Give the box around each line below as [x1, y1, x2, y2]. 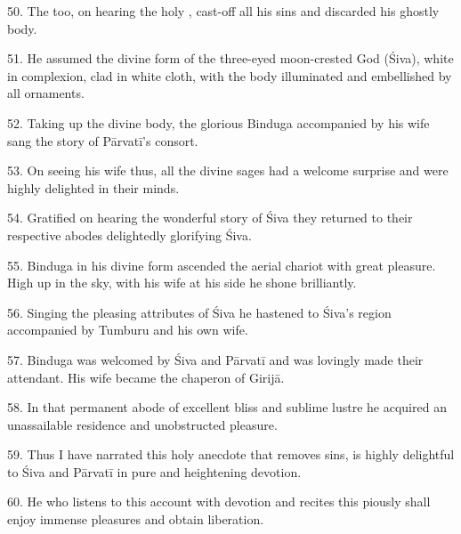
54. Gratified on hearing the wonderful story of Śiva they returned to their [7, 208, 413, 227]
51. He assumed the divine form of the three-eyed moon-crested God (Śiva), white [7, 49, 454, 68]
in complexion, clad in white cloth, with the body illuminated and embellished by [7, 66, 452, 85]
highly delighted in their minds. [7, 178, 180, 197]
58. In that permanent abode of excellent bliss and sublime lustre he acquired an [7, 398, 447, 417]
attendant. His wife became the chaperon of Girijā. [7, 368, 285, 386]
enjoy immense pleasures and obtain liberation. [7, 510, 264, 529]
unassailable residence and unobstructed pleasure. [7, 415, 278, 433]
